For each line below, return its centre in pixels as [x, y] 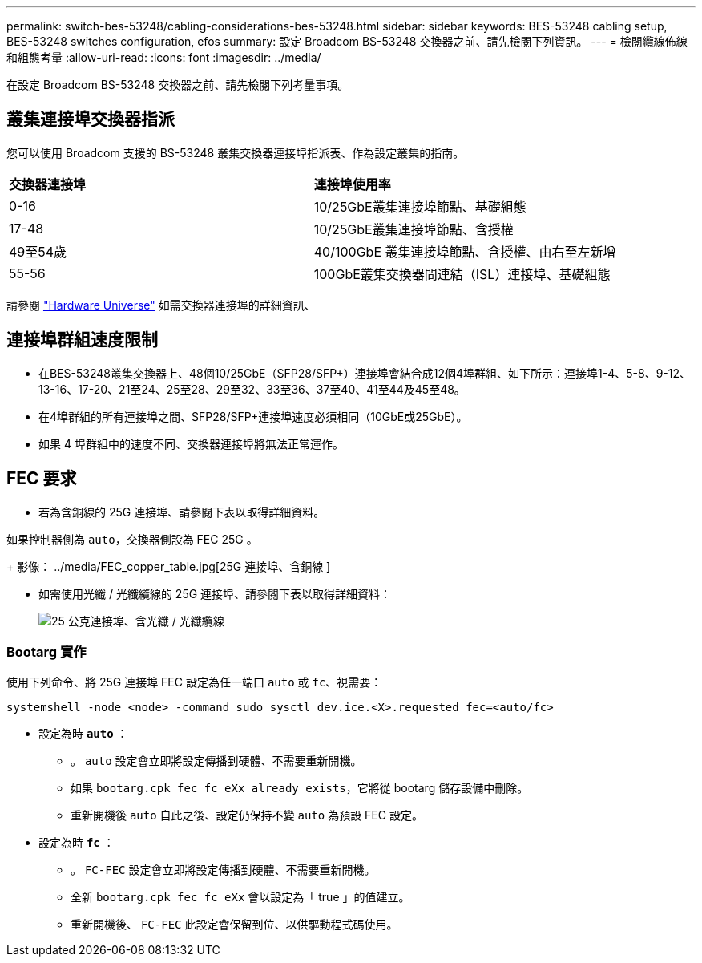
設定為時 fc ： [77, 843]
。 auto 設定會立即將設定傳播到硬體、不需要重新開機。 [216, 761]
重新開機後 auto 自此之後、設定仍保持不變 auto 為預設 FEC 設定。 [247, 815]
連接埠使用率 [352, 184]
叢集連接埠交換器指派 [91, 119]
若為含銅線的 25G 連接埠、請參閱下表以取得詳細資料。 [182, 512]
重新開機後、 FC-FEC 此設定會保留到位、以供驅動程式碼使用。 [234, 925]
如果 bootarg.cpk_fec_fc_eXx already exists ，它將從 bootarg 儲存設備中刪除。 [300, 788]
